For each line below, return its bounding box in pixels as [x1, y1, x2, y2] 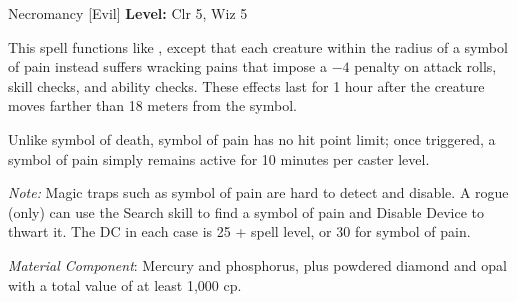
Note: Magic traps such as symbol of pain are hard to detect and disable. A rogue [8, 182, 509, 203]
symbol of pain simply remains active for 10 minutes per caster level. [8, 148, 430, 169]
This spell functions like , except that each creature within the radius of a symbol [8, 36, 508, 57]
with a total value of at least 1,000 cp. [8, 274, 242, 295]
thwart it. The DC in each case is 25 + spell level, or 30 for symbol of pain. [8, 221, 471, 242]
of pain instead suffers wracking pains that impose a [8, 56, 327, 77]
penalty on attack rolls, [354, 56, 497, 77]
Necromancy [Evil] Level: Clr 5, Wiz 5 [8, 3, 248, 23]
